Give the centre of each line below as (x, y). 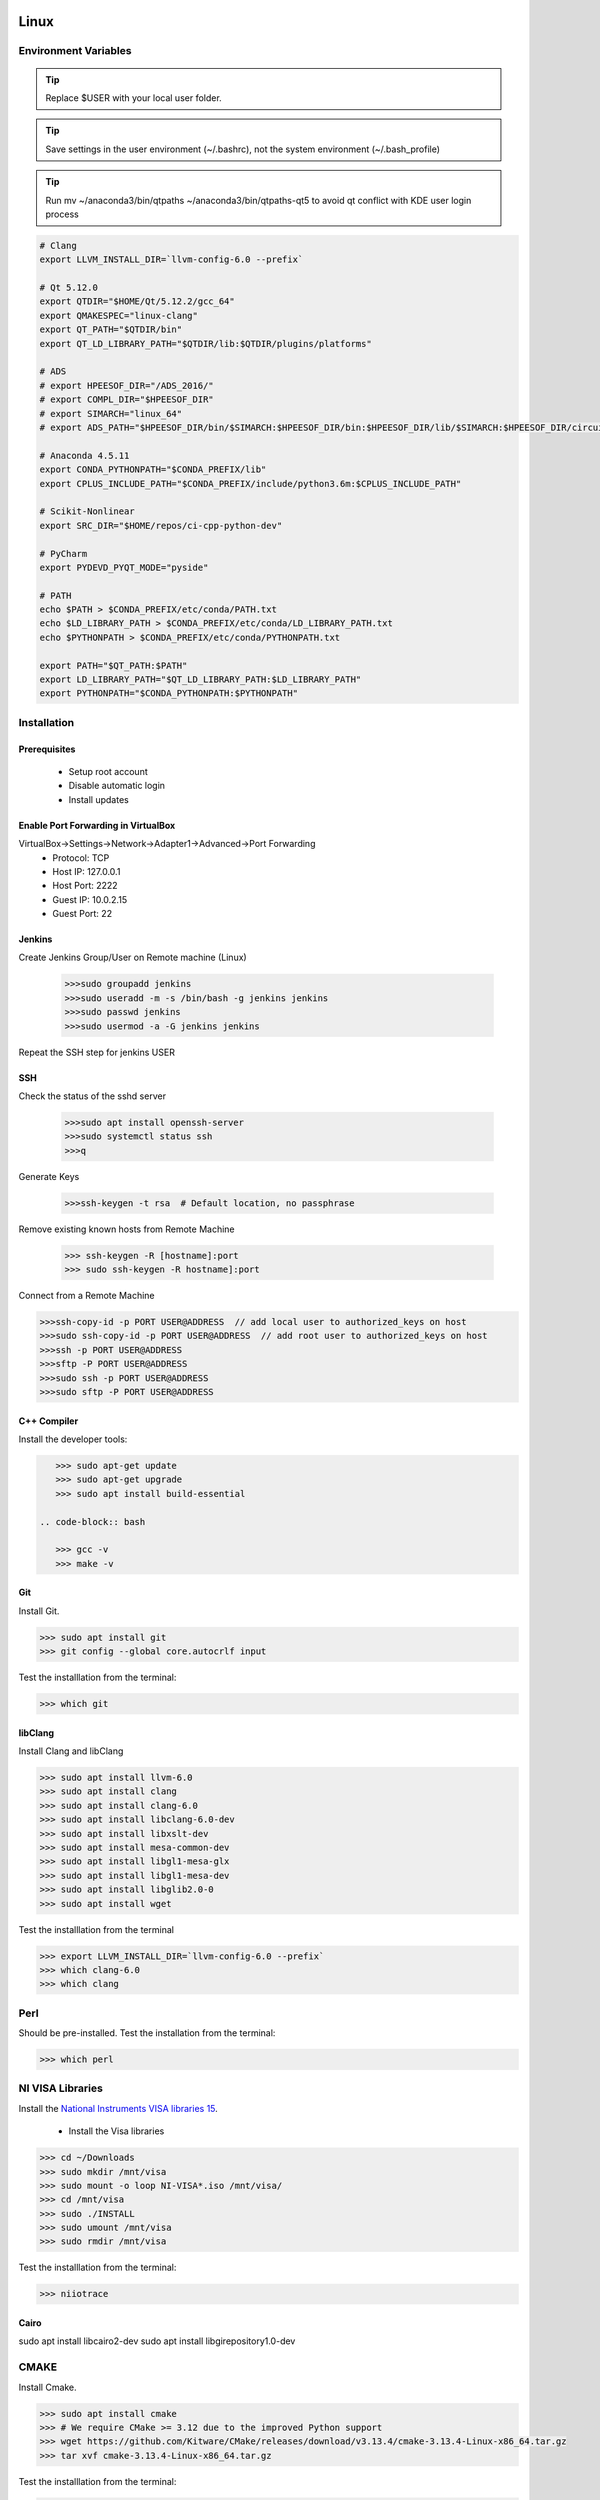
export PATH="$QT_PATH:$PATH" (113, 665)
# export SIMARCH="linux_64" (111, 413)
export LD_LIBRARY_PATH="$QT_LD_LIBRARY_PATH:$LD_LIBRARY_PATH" (200, 679)
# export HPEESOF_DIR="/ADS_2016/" (126, 385)
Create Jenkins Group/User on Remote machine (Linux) (132, 957)
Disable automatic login (116, 786)
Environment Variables (75, 51)
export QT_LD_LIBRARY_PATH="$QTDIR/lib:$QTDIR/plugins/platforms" (205, 343)
